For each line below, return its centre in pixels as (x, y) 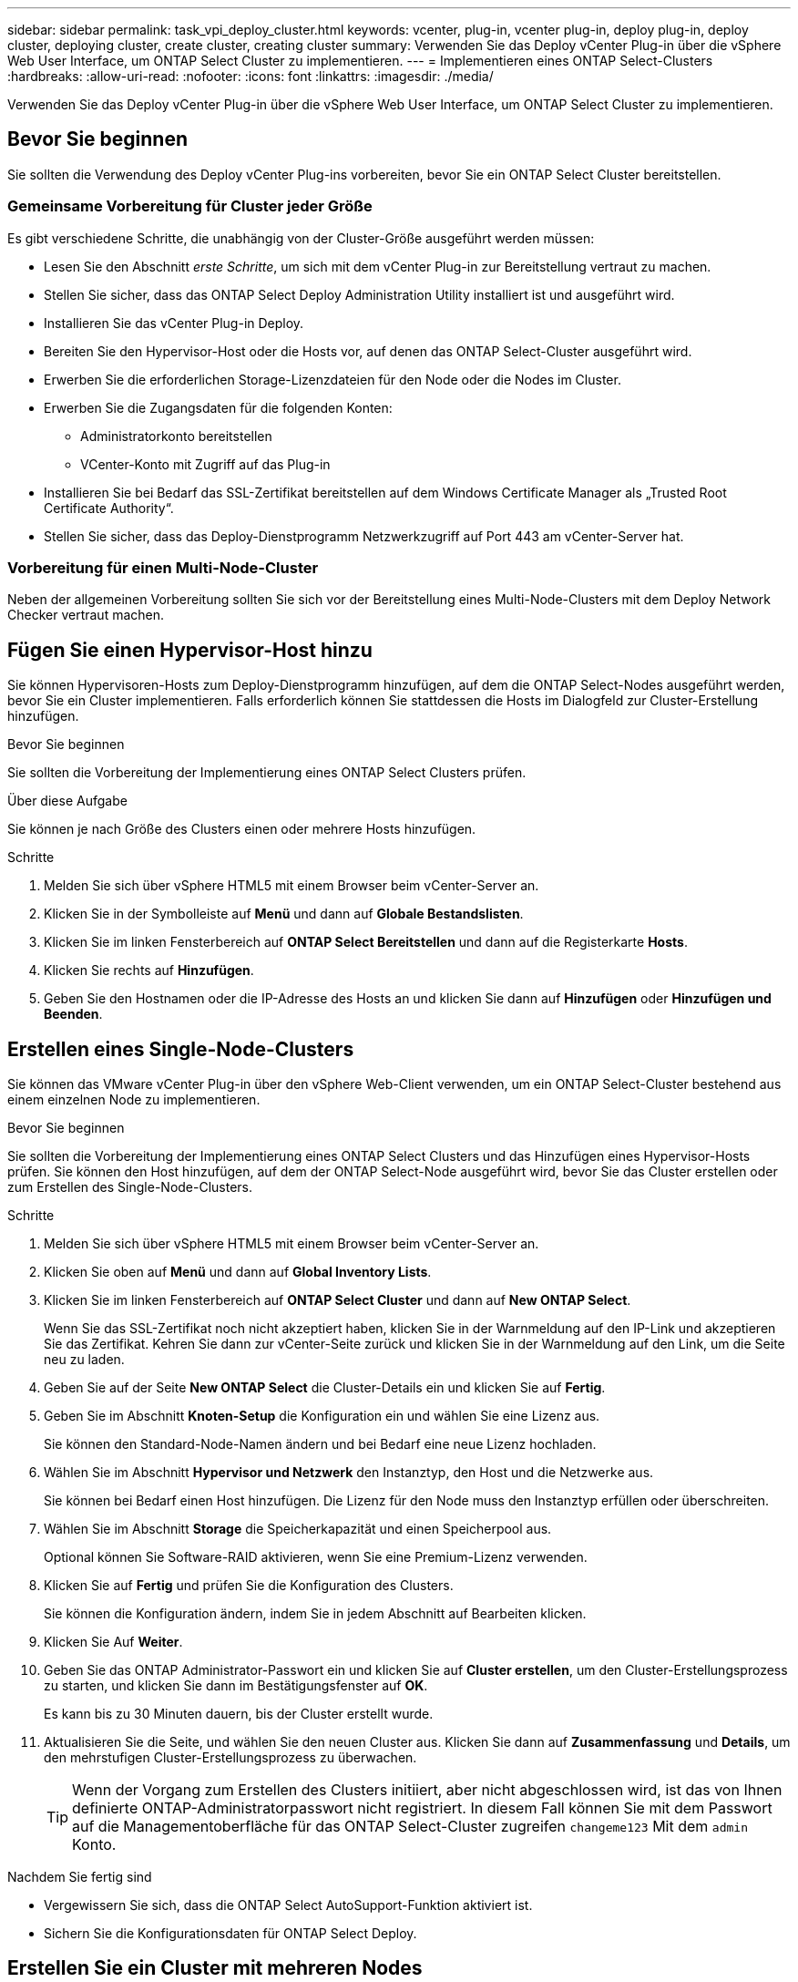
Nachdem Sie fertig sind (80, 1877)
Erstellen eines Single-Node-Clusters (181, 1049)
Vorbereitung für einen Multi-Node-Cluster (163, 567)
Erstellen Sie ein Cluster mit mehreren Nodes (215, 1968)
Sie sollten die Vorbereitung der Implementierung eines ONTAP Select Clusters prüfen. (267, 773)
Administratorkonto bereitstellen (176, 436)
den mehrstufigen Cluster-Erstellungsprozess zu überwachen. (230, 1758)
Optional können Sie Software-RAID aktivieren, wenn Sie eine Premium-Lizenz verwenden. (316, 1557)
